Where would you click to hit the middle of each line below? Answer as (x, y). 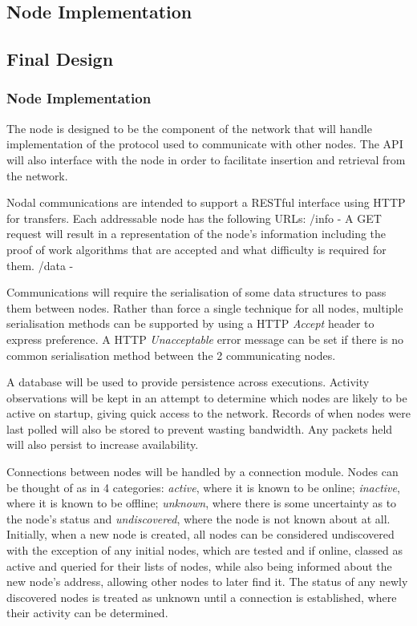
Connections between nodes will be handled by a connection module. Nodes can (202, 472)
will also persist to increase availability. (103, 444)
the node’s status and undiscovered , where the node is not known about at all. (198, 518)
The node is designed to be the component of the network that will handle (189, 128)
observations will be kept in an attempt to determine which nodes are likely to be (207, 397)
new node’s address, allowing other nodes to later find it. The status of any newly (207, 582)
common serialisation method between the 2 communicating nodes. (171, 355)
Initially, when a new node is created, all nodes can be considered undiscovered (200, 534)
